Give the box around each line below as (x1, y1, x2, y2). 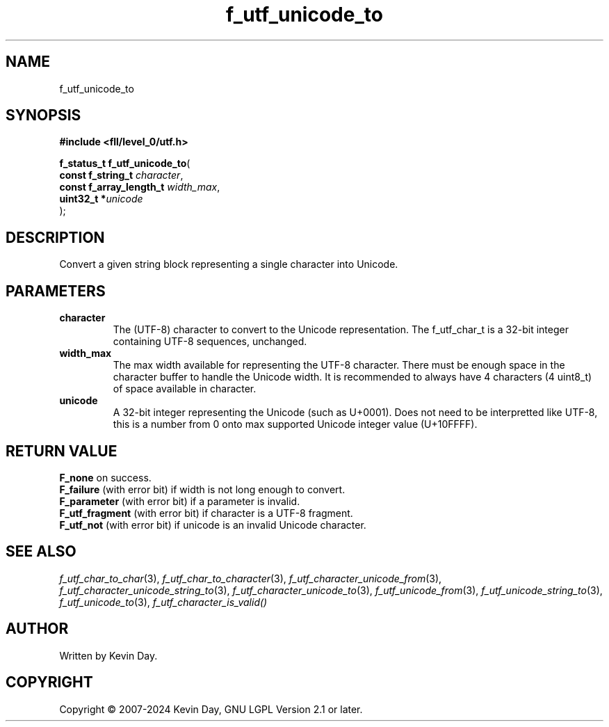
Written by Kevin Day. (59, 649, 158, 662)
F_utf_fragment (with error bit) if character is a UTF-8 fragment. (59, 506, 353, 519)
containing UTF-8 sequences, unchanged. (113, 335, 307, 348)
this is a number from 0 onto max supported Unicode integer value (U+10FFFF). (113, 418, 478, 431)
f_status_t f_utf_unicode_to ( (59, 157, 190, 170)
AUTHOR (6, 620, 69, 638)
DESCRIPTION (6, 228, 105, 246)
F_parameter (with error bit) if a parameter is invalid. (59, 495, 300, 507)
